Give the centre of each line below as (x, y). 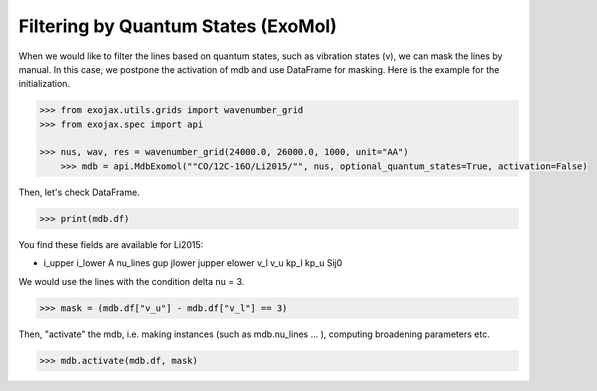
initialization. (44, 84)
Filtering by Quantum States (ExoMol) (177, 26)
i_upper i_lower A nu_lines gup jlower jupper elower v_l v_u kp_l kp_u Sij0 (193, 263)
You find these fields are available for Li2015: (111, 244)
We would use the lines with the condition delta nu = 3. (131, 281)
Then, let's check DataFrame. (79, 192)
